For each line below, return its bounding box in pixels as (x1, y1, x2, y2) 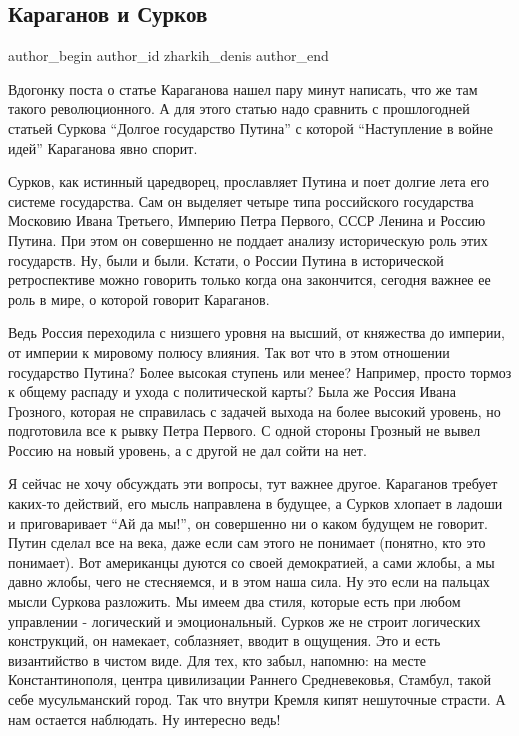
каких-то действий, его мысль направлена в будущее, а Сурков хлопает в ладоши (8, 493, 503, 514)
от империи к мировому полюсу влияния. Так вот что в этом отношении (8, 341, 450, 362)
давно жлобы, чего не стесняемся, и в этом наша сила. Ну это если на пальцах (8, 571, 490, 592)
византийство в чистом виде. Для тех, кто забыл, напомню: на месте (8, 649, 426, 670)
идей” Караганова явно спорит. (8, 137, 198, 158)
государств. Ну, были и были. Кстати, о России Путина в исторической (8, 249, 444, 270)
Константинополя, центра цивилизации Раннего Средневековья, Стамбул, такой (8, 669, 491, 690)
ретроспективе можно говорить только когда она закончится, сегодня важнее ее (8, 269, 491, 290)
